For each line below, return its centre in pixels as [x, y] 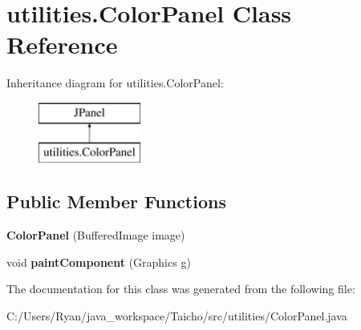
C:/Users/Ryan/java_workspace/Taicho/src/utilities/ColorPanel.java [177, 316]
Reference [62, 44]
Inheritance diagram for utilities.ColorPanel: [115, 83]
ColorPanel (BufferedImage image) [96, 235]
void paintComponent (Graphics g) [99, 262]
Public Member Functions [116, 201]
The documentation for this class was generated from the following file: [181, 289]
